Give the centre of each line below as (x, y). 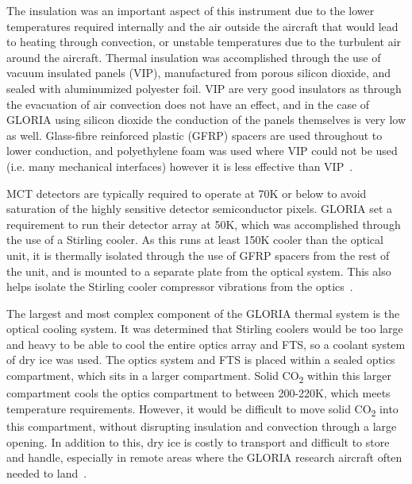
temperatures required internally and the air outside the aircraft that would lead (202, 26)
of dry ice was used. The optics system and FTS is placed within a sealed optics (201, 360)
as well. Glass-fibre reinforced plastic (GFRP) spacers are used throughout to (194, 135)
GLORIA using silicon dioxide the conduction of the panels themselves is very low (206, 120)
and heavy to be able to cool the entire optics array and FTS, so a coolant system (206, 344)
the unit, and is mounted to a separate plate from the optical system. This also (199, 271)
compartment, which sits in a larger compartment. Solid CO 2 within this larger (199, 376)
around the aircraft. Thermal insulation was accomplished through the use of (194, 57)
